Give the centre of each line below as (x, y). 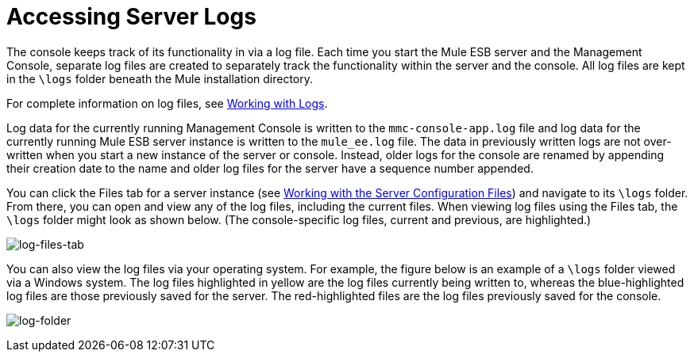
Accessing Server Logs (131, 17)
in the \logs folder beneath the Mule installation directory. (160, 78)
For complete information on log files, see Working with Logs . (167, 103)
